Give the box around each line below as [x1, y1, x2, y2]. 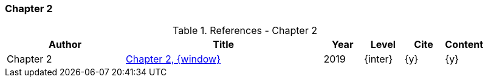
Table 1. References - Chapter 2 [173, 24, 317, 37]
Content [445, 38, 484, 51]
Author [48, 38, 82, 51]
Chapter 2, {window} [126, 53, 221, 66]
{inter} [364, 53, 393, 66]
